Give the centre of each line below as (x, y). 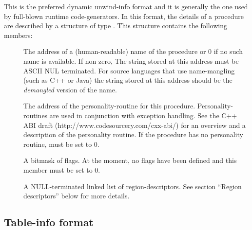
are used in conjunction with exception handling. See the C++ (143, 115)
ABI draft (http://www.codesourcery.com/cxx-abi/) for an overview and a (135, 125)
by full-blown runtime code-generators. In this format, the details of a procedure (124, 16)
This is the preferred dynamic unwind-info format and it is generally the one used (126, 6)
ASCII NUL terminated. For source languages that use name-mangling (129, 70)
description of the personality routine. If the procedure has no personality (133, 134)
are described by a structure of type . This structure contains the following (116, 26)
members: (18, 35)
